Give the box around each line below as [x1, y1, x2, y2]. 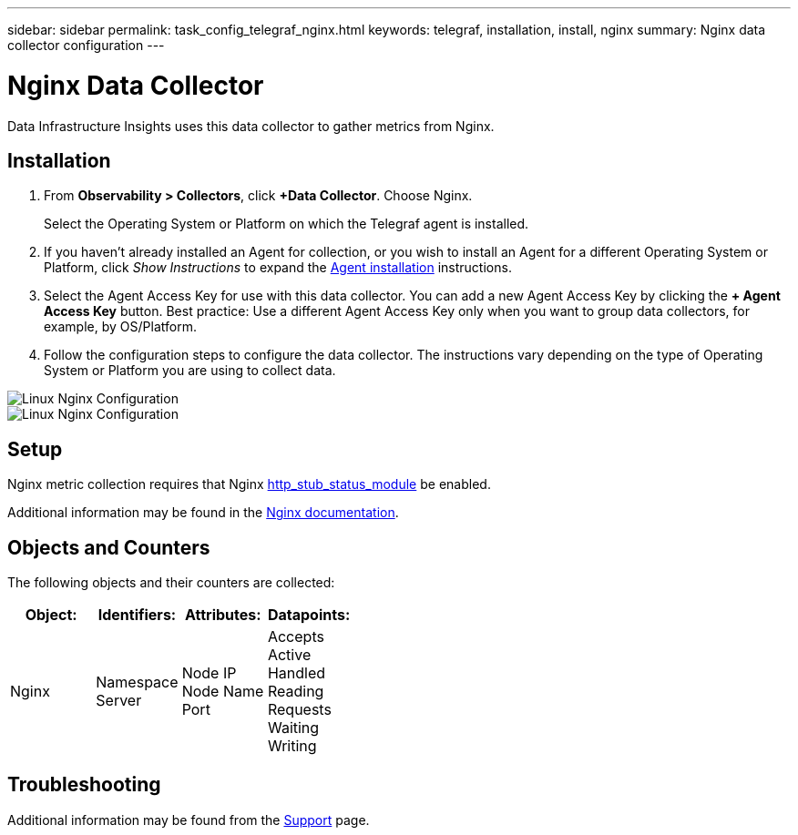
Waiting [267, 718, 320, 738]
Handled [267, 664, 326, 683]
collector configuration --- [7, 37, 165, 53]
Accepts [267, 627, 324, 647]
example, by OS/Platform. [44, 319, 197, 335]
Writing [267, 737, 317, 756]
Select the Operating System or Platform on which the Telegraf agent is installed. [44, 216, 529, 232]
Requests [267, 700, 332, 719]
